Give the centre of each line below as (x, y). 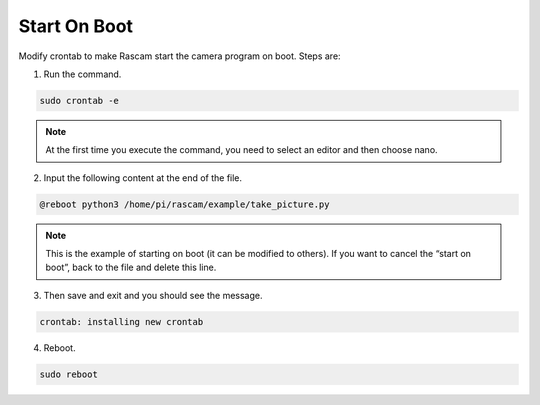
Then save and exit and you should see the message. (153, 295)
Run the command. (82, 74)
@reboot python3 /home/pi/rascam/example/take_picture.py (184, 204)
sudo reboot (69, 374)
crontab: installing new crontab (121, 321)
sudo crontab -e (79, 100)
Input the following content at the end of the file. (143, 177)
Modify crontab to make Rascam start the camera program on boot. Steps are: (179, 56)
